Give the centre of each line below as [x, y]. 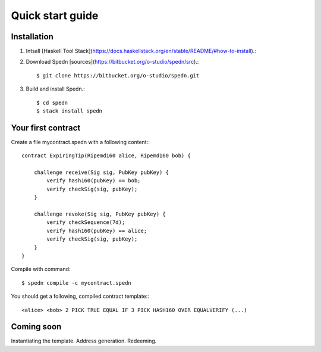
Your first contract [46, 128]
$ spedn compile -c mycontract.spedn [77, 283]
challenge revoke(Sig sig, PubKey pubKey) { [100, 214]
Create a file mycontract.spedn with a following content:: [80, 142]
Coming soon [36, 327]
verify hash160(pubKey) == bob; [94, 181]
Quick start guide [55, 15]
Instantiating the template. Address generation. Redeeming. [84, 341]
